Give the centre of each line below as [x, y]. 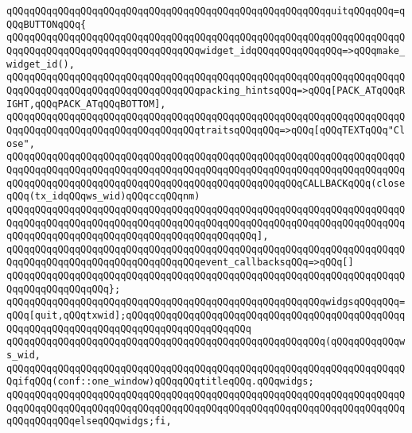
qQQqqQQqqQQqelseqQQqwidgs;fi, [89, 421]
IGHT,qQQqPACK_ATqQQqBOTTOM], [86, 104]
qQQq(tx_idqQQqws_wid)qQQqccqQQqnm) [103, 197]
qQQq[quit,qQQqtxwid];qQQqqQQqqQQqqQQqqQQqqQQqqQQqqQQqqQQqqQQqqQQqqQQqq [206, 316]
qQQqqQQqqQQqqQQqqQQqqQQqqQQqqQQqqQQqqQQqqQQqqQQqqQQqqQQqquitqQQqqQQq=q [206, 11]
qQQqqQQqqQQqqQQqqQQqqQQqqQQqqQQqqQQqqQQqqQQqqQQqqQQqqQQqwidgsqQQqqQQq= [206, 302]
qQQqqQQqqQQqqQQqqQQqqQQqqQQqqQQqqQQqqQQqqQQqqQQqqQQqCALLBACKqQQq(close [206, 183]
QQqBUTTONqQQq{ [47, 24]
